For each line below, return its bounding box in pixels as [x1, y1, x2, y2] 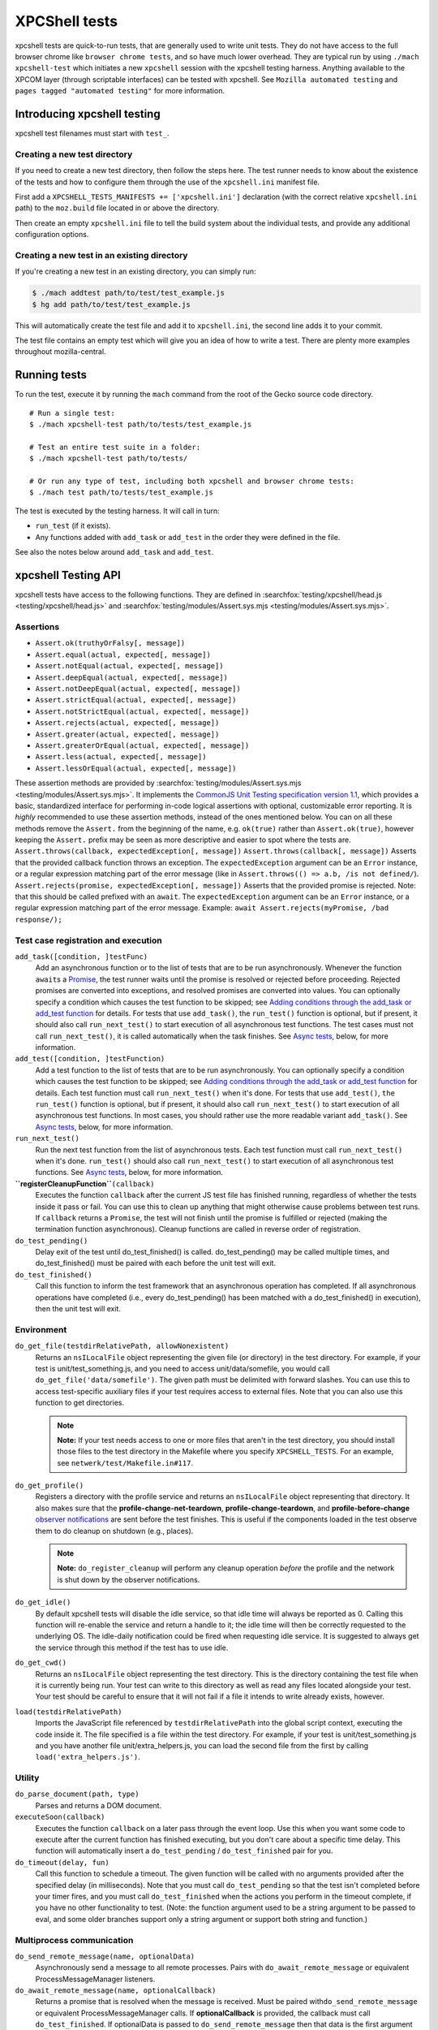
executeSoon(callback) [15, 1812, 105, 1822]
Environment [15, 1324, 67, 1335]
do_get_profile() [15, 1481, 84, 1490]
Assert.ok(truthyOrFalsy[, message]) [35, 638, 186, 648]
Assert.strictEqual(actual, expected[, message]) [35, 695, 237, 705]
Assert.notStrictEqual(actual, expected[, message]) [35, 706, 250, 716]
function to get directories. [35, 1397, 125, 1408]
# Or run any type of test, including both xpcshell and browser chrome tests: [29, 477, 354, 486]
